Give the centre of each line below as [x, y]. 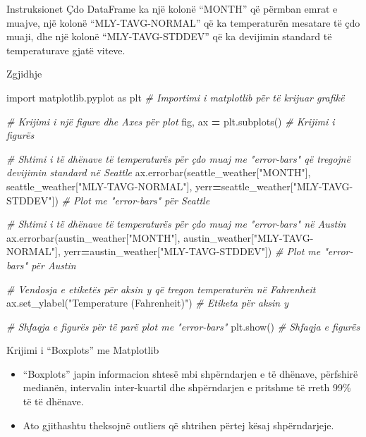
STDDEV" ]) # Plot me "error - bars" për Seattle [108, 200]
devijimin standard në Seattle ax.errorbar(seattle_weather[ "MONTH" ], [159, 172]
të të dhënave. [53, 401]
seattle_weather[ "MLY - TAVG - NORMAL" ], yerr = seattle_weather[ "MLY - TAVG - [180, 186]
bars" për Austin [41, 265]
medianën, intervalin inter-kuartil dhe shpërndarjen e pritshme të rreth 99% [187, 387]
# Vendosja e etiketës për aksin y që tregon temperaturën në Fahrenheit [161, 289]
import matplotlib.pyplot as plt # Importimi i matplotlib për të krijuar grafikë [176, 97]
